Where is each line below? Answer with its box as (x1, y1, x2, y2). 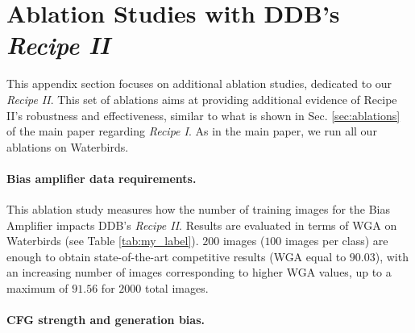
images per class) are (285, 232, 388, 249)
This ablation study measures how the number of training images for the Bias (6, 201, 391, 218)
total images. (144, 280, 209, 297)
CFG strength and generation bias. (6, 311, 205, 328)
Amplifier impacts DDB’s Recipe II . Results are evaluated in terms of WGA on (6, 216, 397, 233)
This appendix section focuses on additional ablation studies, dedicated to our (6, 75, 392, 92)
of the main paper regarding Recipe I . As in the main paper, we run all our (6, 123, 377, 139)
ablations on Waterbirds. (6, 138, 129, 155)
